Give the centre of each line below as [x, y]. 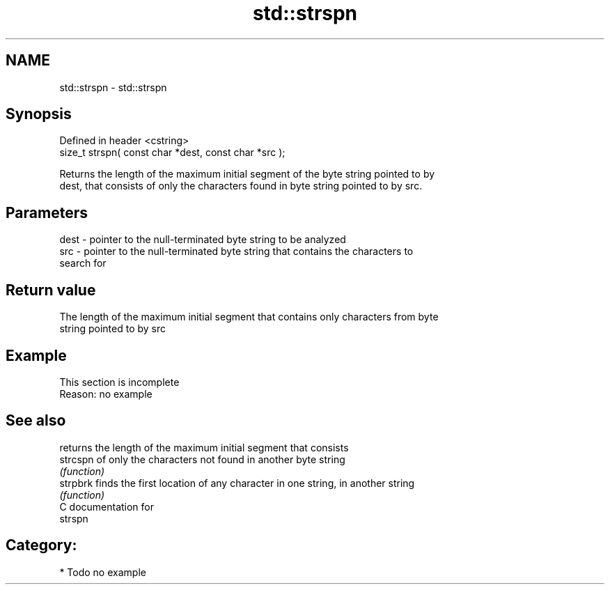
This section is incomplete [119, 382]
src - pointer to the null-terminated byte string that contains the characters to [236, 251]
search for [83, 263]
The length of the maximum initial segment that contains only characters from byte [249, 317]
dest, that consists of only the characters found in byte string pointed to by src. [241, 186]
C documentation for [107, 506]
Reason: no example [106, 394]
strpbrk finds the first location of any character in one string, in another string [237, 483]
